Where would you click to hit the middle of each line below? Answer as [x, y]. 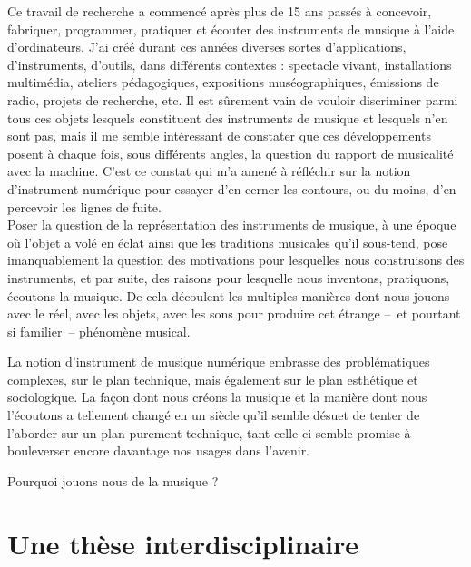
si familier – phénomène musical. [99, 331]
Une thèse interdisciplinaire [183, 543]
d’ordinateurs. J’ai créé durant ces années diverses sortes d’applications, [207, 47]
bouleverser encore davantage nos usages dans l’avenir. [159, 450]
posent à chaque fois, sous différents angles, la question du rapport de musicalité [231, 153]
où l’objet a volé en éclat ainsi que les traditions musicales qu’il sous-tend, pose [228, 242]
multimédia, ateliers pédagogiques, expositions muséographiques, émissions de [223, 82]
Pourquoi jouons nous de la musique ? [113, 480]
